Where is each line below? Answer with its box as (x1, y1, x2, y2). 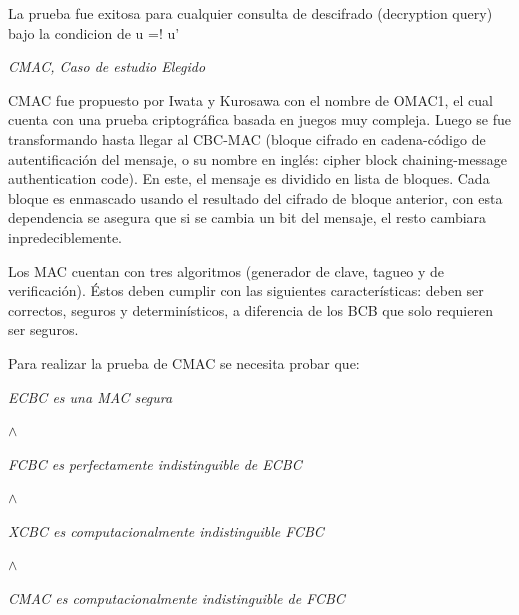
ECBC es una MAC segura (8, 386, 173, 407)
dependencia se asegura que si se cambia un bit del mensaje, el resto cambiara (8, 207, 487, 228)
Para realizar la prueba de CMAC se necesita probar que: (8, 352, 360, 373)
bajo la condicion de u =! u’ (8, 22, 180, 43)
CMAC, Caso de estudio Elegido (8, 56, 206, 77)
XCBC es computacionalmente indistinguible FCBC (8, 520, 324, 541)
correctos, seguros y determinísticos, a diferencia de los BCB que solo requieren (8, 299, 493, 320)
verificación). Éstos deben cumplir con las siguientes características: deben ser (8, 280, 484, 301)
